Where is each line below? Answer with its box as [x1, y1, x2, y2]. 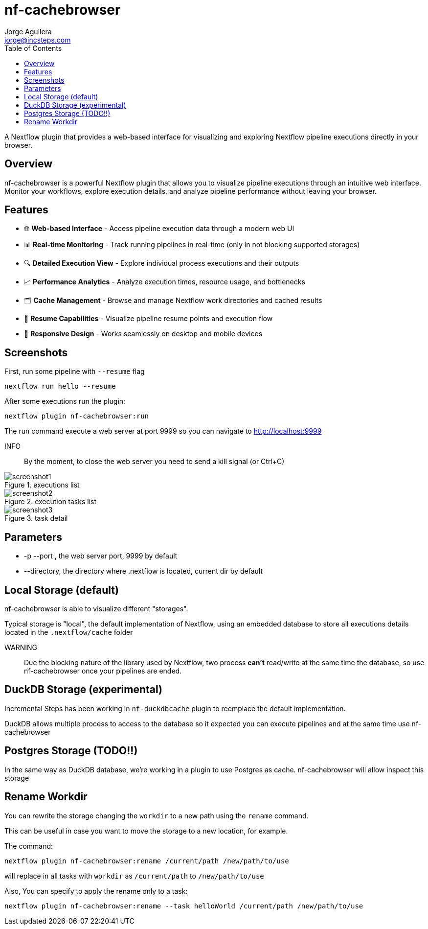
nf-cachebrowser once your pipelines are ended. [24, 666, 182, 675]
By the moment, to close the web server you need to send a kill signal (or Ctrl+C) [24, 457, 285, 466]
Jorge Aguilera [4, 27, 52, 36]
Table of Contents [4, 44, 62, 52]
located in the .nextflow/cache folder [4, 627, 133, 636]
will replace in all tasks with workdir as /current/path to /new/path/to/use [4, 871, 264, 880]
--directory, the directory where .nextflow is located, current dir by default [24, 567, 263, 576]
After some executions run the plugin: [4, 397, 126, 406]
